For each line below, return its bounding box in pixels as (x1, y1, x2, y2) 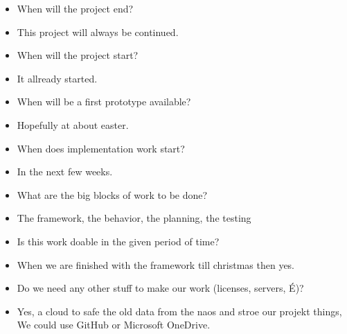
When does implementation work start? (17, 141, 185, 155)
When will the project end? (17, 1, 134, 15)
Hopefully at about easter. (17, 117, 129, 132)
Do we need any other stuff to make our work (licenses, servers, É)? (17, 281, 304, 295)
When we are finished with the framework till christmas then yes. (17, 257, 295, 272)
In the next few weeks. (17, 164, 113, 179)
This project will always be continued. (17, 24, 179, 39)
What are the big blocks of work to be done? (17, 187, 208, 202)
